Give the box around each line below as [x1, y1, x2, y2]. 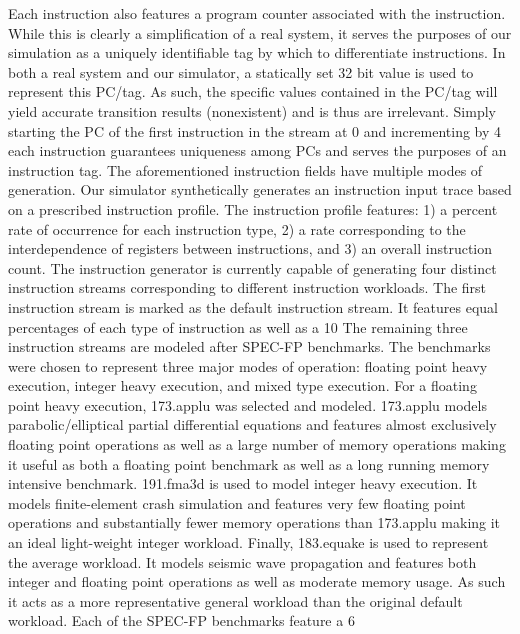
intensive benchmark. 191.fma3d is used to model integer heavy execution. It [8, 473, 478, 494]
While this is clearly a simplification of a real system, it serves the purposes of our [8, 22, 512, 43]
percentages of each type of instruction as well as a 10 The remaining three [8, 316, 468, 337]
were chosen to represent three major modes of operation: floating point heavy [8, 355, 488, 376]
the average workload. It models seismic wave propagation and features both [8, 551, 477, 572]
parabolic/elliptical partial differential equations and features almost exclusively [8, 414, 497, 435]
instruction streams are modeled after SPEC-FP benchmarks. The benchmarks [8, 336, 491, 357]
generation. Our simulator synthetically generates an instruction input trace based [8, 179, 512, 200]
